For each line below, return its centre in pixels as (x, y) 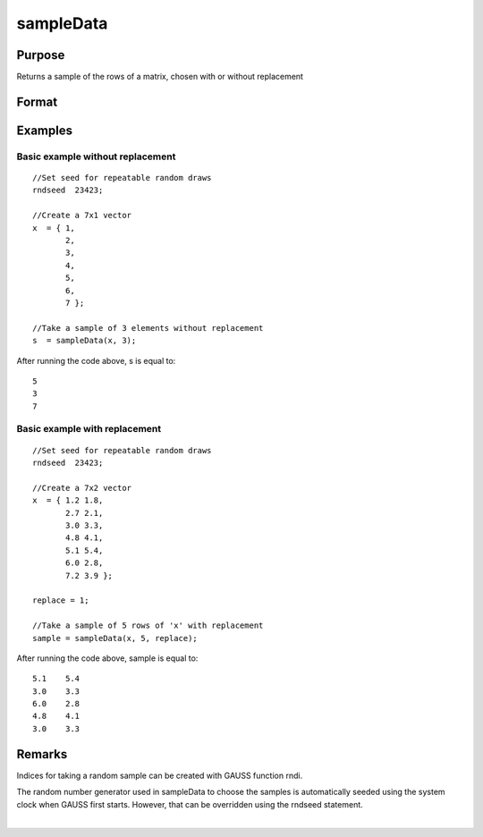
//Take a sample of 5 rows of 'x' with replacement (148, 626)
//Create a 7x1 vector (82, 216)
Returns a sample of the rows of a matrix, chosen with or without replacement (160, 77)
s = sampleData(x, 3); (85, 341)
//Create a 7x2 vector (82, 488)
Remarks (42, 754)
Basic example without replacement (96, 156)
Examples (45, 130)
